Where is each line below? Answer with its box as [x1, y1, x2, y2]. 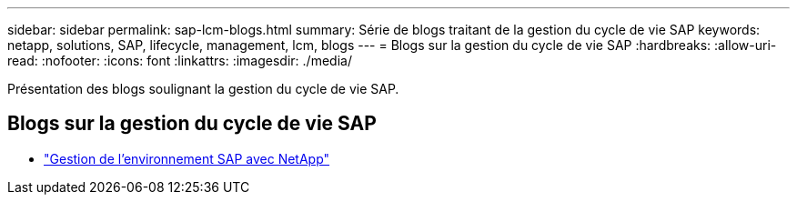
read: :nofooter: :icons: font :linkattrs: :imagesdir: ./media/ [7, 53, 352, 68]
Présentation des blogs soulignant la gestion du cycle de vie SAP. [7, 81, 399, 96]
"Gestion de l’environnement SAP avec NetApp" [44, 150, 330, 167]
